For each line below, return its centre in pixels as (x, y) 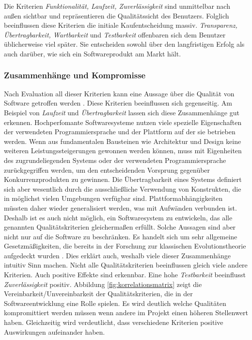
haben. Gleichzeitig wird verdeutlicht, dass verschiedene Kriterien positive (114, 322)
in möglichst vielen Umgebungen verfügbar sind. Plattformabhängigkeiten (113, 198)
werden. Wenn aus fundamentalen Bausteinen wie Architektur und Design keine (123, 141)
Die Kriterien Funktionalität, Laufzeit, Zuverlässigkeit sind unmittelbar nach (117, 6)
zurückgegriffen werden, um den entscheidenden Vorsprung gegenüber (107, 170)
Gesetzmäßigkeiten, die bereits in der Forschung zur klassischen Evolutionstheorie (125, 246)
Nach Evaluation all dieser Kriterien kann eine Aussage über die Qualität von (119, 93)
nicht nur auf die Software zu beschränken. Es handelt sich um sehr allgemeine (121, 236)
